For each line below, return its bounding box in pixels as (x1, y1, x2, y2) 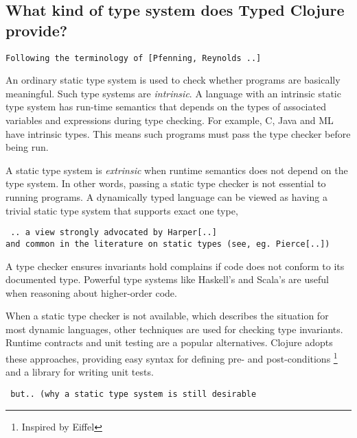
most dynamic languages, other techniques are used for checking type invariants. (5, 321, 343, 336)
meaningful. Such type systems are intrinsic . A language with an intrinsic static (5, 86, 341, 100)
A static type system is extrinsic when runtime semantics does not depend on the (5, 162, 348, 177)
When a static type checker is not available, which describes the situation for (5, 308, 329, 323)
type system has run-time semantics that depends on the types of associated (5, 99, 326, 114)
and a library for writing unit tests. (5, 365, 154, 379)
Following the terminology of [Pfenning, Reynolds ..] (5, 53, 262, 63)
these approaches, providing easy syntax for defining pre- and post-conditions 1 (5, 350, 338, 365)
